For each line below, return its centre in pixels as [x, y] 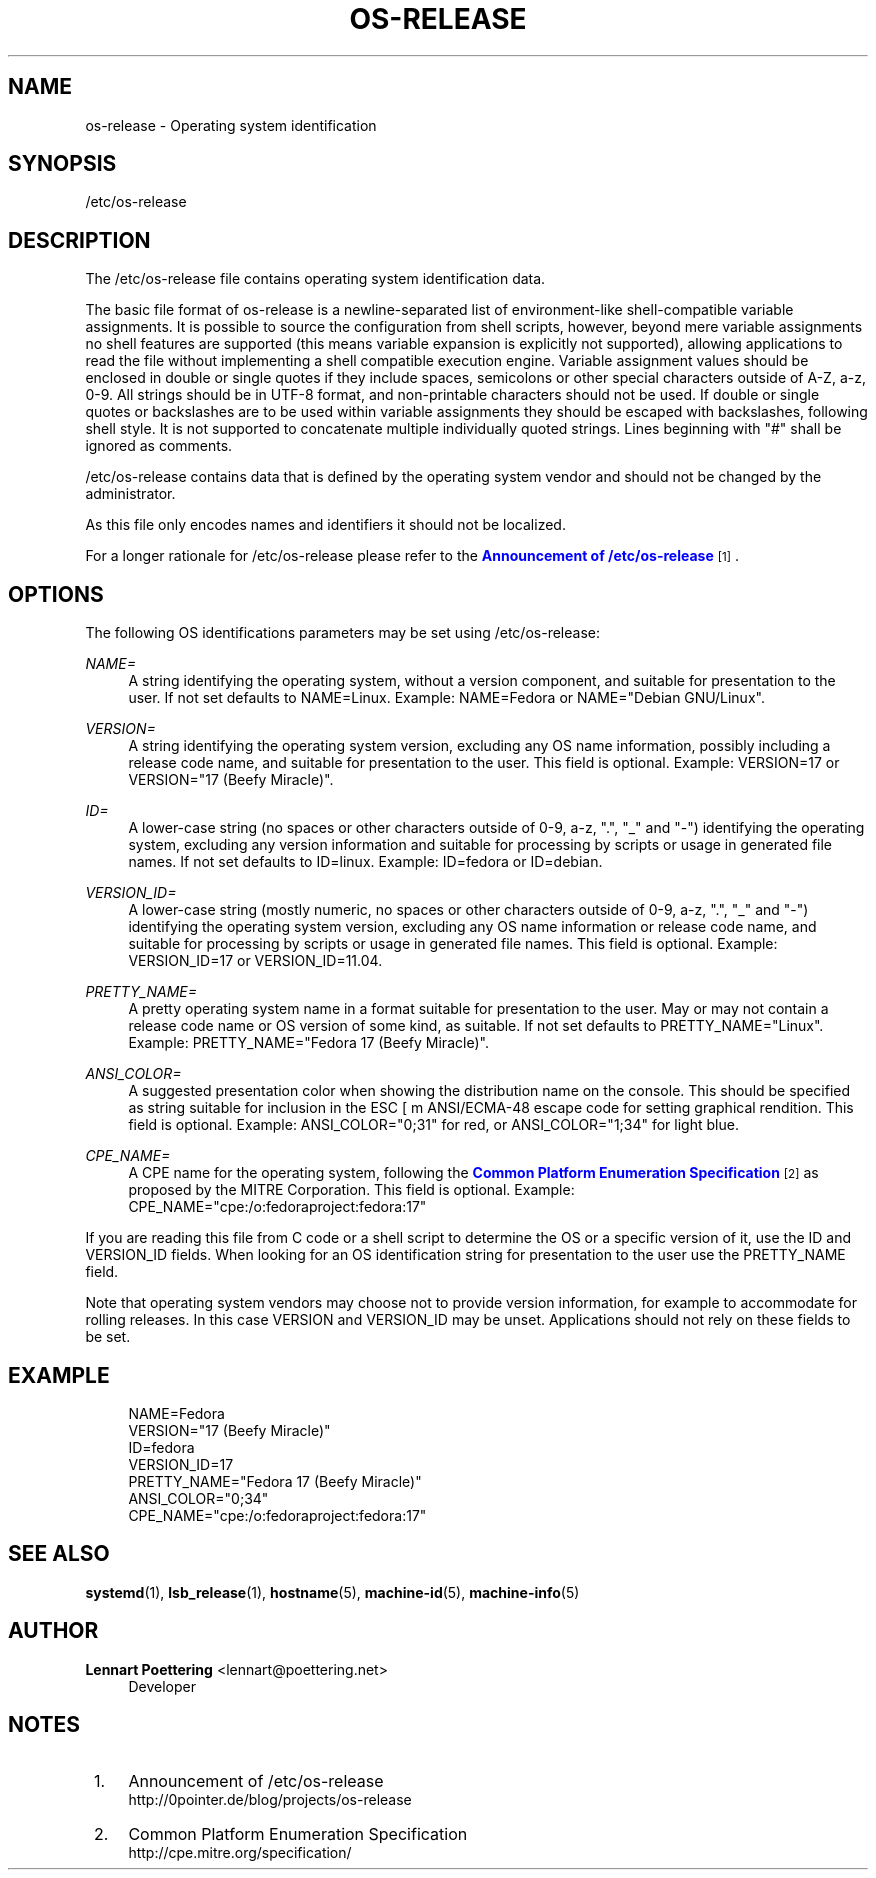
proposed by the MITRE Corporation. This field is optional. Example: [351, 1190]
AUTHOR [53, 1631]
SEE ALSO [59, 1554]
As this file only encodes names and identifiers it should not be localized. [325, 525]
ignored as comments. [159, 446]
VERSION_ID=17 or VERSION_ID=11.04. [255, 961]
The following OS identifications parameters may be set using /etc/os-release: [342, 633]
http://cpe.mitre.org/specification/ [240, 1852]
